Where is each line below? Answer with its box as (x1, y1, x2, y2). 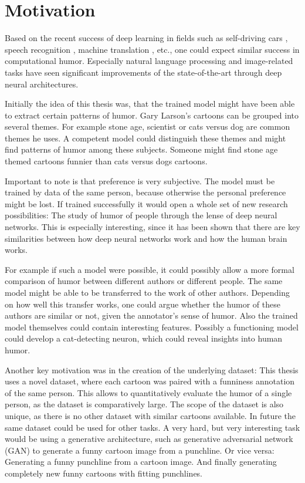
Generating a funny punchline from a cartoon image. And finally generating (5, 455, 277, 468)
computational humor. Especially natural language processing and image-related (5, 55, 293, 67)
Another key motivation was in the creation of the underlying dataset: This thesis (5, 363, 299, 376)
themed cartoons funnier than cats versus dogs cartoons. (5, 155, 208, 167)
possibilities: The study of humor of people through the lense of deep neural (5, 209, 277, 221)
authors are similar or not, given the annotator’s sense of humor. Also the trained (5, 309, 298, 322)
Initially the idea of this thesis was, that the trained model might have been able (5, 97, 295, 110)
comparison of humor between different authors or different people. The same (5, 275, 283, 287)
